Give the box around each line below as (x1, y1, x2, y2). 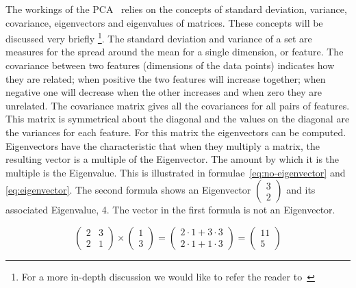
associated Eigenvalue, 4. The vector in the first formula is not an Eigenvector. (5, 202, 335, 217)
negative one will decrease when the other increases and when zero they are (5, 85, 322, 99)
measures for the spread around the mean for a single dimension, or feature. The (5, 44, 344, 59)
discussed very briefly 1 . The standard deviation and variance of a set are (5, 29, 312, 45)
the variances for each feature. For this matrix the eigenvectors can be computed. (5, 125, 346, 139)
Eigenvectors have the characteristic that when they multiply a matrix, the (5, 138, 320, 153)
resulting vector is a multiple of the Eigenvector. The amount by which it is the (5, 152, 340, 166)
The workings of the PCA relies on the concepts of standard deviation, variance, (5, 2, 347, 16)
